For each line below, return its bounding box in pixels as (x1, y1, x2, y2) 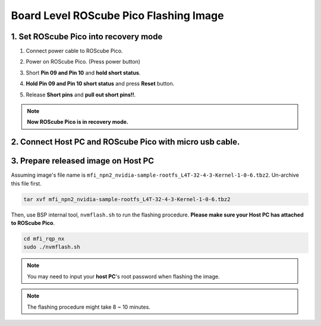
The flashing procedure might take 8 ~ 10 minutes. (27, 303, 151, 311)
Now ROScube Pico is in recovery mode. (27, 118, 129, 126)
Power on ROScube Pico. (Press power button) (26, 58, 141, 65)
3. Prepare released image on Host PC (11, 156, 155, 166)
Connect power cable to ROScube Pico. (26, 48, 123, 55)
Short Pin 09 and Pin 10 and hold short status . (26, 69, 141, 76)
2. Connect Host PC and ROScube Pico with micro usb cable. (11, 137, 240, 147)
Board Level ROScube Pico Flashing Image (11, 9, 224, 22)
